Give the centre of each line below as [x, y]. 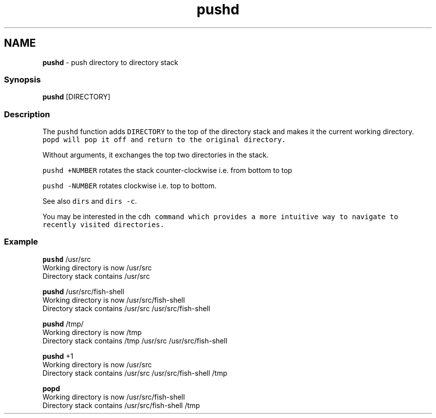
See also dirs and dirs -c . [90, 201]
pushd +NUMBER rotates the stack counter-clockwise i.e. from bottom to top [167, 170]
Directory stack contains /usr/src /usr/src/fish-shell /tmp [135, 373]
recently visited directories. [103, 225]
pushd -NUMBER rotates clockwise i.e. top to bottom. [129, 186]
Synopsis [22, 79]
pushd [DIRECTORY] [76, 97]
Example [21, 242]
